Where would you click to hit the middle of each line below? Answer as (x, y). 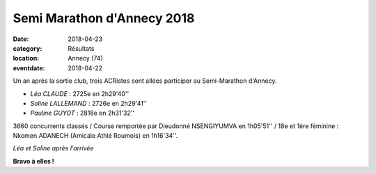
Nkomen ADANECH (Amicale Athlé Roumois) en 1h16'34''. (95, 136)
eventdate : (29, 68)
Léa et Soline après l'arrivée (53, 148)
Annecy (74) (86, 58)
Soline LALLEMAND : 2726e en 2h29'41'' (89, 103)
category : (28, 48)
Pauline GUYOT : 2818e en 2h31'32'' (83, 113)
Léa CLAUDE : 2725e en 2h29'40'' (80, 93)
